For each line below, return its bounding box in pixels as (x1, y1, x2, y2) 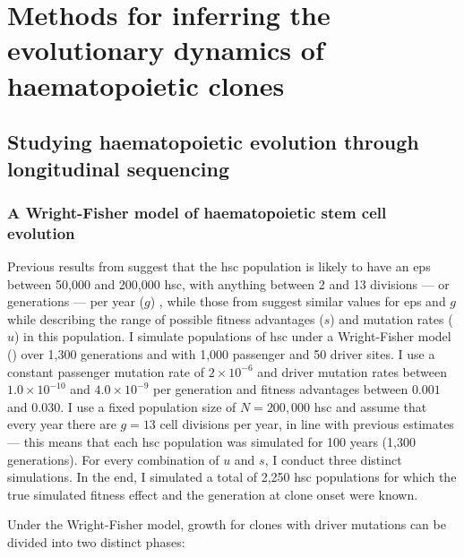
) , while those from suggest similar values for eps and (150, 292, 446, 311)
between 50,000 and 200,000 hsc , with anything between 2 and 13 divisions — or (7, 274, 450, 293)
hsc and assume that (314, 397, 427, 416)
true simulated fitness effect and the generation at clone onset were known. (7, 484, 418, 503)
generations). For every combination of (7, 450, 219, 468)
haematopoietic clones (7, 66, 285, 103)
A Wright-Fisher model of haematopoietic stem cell (7, 201, 387, 223)
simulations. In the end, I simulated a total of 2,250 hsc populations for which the (7, 467, 457, 486)
